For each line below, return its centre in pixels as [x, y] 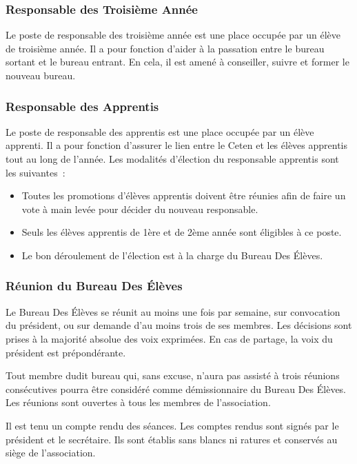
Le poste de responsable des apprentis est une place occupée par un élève [160, 131]
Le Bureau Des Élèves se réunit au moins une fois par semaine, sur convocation [173, 311]
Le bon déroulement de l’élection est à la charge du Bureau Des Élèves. [172, 255]
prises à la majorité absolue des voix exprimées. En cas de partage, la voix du [169, 338]
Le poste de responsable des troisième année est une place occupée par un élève [173, 35]
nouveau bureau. [41, 75]
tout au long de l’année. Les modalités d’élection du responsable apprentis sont [172, 159]
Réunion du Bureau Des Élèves [94, 286]
